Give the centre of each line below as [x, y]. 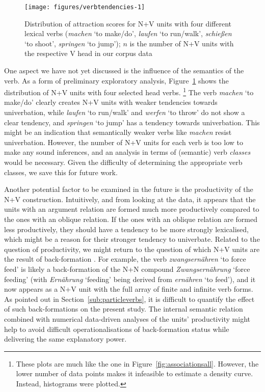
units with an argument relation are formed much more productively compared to [132, 209]
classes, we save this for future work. [61, 172]
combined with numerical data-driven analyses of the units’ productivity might [127, 318]
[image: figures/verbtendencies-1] [85, 7]
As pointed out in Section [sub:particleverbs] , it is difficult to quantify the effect [129, 299]
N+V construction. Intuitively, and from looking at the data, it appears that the [130, 199]
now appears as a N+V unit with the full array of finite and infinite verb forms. [129, 289]
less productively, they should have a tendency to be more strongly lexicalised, [127, 229]
